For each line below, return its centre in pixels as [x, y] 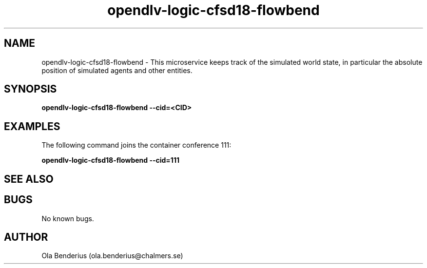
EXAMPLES [32, 126]
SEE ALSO [29, 179]
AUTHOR [26, 237]
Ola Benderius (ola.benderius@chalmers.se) [112, 256]
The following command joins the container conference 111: [136, 145]
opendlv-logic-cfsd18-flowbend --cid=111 [110, 160]
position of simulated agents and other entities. [117, 70]
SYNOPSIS [30, 89]
